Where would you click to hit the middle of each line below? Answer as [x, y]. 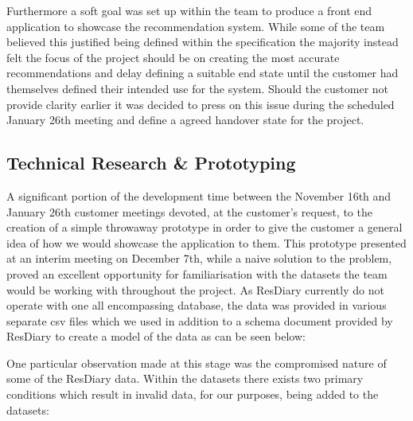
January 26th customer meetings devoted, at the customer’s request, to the [189, 211]
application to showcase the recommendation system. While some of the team [196, 26]
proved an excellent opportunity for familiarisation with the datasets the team [197, 273]
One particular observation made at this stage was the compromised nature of [197, 363]
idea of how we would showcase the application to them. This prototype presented [206, 242]
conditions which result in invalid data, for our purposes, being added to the [193, 394]
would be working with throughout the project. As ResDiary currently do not [195, 289]
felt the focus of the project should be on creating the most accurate [173, 57]
